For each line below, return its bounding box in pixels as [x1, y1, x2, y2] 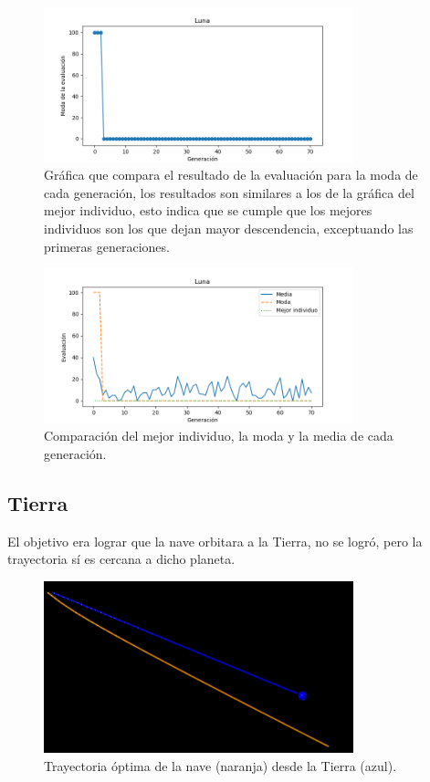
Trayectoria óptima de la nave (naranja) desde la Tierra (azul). [44, 756, 397, 775]
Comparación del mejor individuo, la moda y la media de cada [44, 426, 393, 445]
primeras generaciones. [44, 236, 170, 255]
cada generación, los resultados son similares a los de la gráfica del [44, 182, 414, 202]
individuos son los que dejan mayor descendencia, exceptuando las [44, 218, 414, 237]
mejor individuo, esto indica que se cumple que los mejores [44, 201, 372, 220]
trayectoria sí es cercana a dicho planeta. [7, 549, 236, 568]
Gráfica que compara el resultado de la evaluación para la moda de [44, 165, 418, 184]
